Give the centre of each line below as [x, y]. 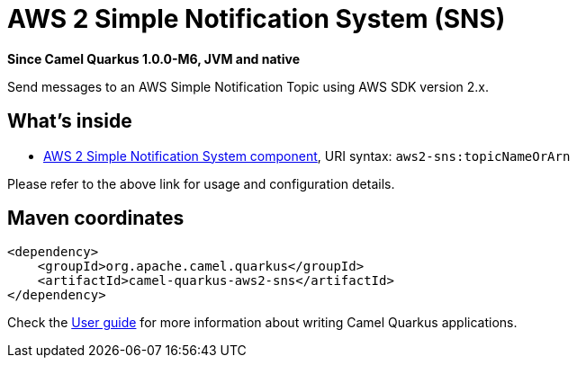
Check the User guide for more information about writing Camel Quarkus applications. [262, 323]
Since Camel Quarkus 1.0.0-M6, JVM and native [154, 58]
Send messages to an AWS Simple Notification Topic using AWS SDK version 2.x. [248, 86]
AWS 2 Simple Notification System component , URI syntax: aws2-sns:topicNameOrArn [307, 156]
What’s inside [70, 121]
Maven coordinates [96, 218]
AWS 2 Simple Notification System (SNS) [257, 19]
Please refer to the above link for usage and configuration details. [201, 183]
